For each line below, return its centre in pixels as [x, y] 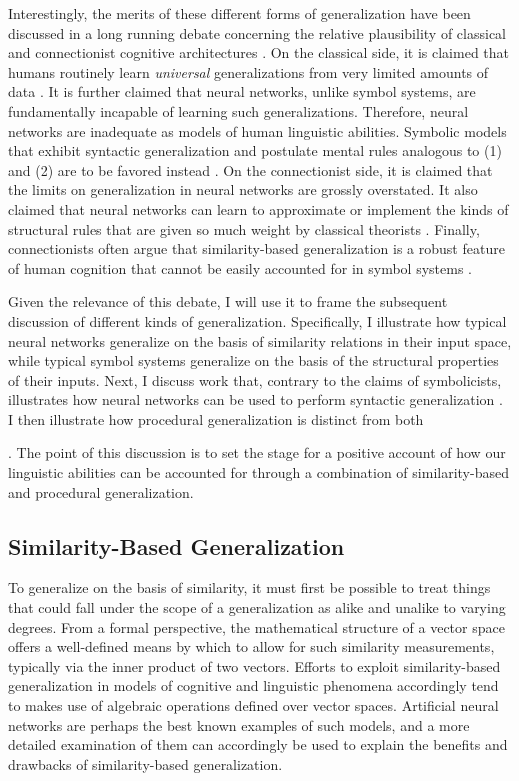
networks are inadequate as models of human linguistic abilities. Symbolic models [257, 130]
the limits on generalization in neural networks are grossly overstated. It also [243, 189]
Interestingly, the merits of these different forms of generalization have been [239, 13]
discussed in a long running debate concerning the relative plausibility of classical [257, 32]
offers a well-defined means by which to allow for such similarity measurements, [251, 646]
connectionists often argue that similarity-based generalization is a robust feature [256, 248]
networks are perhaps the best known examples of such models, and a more [239, 724]
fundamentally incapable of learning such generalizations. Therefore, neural [238, 110]
